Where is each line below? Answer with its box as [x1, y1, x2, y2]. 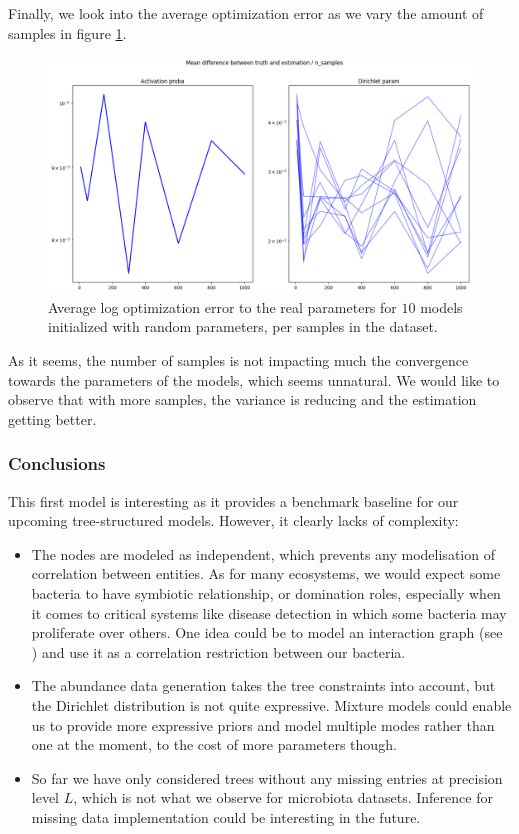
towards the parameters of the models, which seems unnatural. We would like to [8, 369, 500, 390]
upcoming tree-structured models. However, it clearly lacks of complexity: [8, 510, 459, 531]
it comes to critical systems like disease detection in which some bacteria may [31, 602, 507, 623]
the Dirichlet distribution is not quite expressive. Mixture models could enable [31, 694, 512, 715]
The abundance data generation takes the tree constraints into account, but [31, 675, 496, 696]
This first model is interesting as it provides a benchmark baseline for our [8, 490, 459, 511]
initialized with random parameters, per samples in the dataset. [48, 316, 438, 337]
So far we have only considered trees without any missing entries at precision [31, 767, 503, 788]
